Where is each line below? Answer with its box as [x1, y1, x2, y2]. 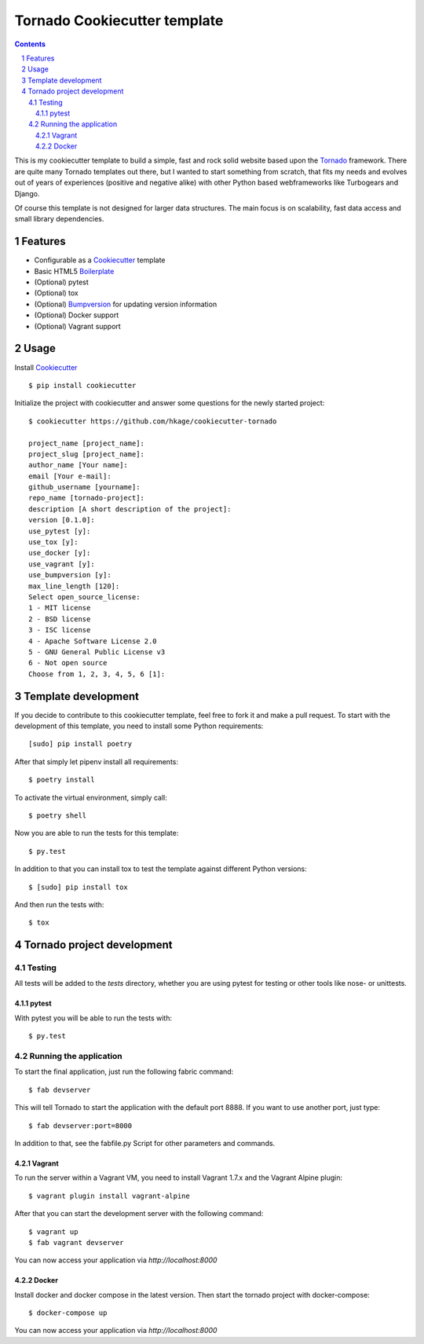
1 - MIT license [28, 603, 91, 613]
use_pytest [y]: [28, 526, 91, 536]
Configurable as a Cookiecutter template [34, 255, 166, 265]
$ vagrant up [28, 1227, 79, 1236]
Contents [14, 39, 46, 49]
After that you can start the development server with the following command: [14, 1209, 264, 1218]
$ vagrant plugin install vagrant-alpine [28, 1191, 190, 1200]
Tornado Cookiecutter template [14, 12, 224, 29]
